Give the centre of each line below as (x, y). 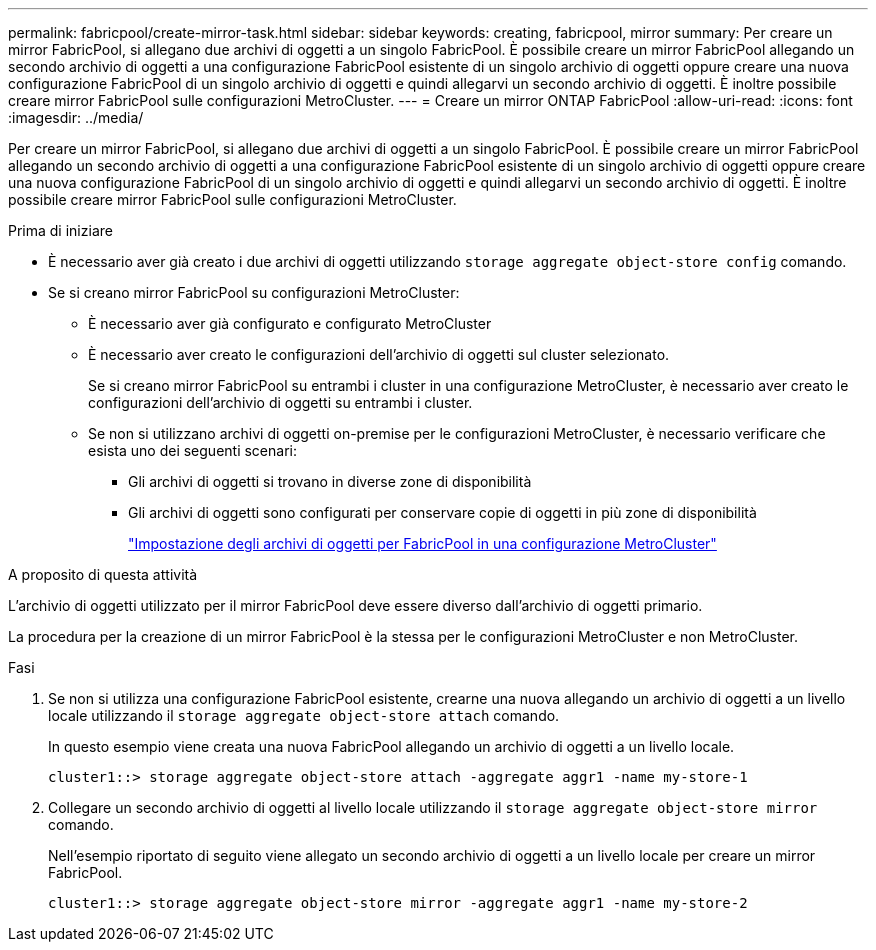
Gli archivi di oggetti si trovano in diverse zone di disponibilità (330, 481)
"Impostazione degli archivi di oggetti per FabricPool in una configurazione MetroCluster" (422, 543)
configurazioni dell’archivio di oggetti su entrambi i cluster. (280, 402)
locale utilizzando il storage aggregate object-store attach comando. (304, 715)
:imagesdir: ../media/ (76, 117)
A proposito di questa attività (103, 574)
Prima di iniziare (60, 230)
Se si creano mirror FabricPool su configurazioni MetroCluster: (254, 292)
